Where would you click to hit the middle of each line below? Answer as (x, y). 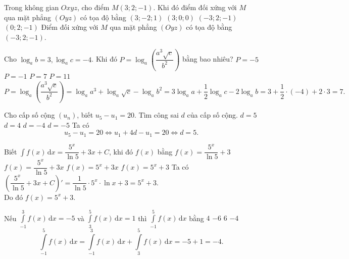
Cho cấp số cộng (30, 115)
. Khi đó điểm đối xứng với (195, 7)
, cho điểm (93, 7)
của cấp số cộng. (212, 115)
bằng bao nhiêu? (208, 59)
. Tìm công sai (156, 115)
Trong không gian (32, 7)
